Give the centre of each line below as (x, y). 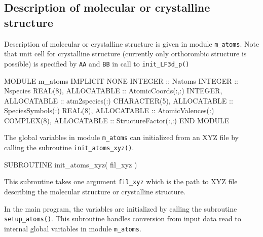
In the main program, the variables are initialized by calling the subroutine (121, 208)
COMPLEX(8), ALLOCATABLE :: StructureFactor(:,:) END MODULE (117, 120)
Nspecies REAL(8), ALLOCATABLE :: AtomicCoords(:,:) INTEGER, (113, 91)
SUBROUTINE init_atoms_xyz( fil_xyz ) (71, 164)
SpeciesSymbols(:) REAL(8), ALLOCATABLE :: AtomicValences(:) (109, 110)
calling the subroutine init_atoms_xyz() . (69, 147)
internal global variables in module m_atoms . (73, 228)
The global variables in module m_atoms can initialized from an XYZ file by (121, 137)
